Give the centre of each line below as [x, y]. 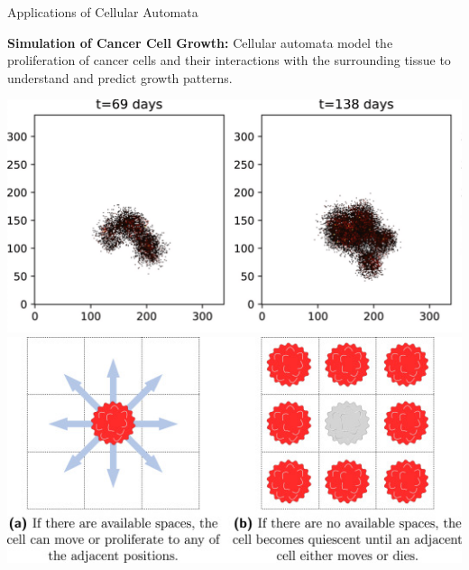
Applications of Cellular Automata [103, 12]
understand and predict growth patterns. [120, 77]
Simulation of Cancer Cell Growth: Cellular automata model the [200, 42]
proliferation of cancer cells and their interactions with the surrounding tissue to [229, 60]
